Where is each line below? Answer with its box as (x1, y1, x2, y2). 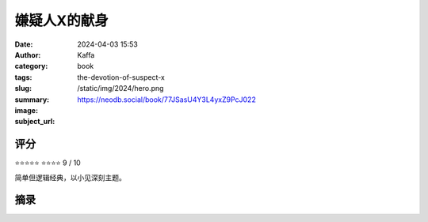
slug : (14, 84, 32, 93)
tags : (14, 72, 32, 82)
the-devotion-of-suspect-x (77, 72, 166, 82)
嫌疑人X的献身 (14, 12, 109, 29)
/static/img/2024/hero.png (77, 84, 164, 93)
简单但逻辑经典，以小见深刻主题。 (14, 172, 126, 182)
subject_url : (14, 117, 55, 126)
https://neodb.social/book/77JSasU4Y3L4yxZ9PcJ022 (77, 95, 257, 104)
